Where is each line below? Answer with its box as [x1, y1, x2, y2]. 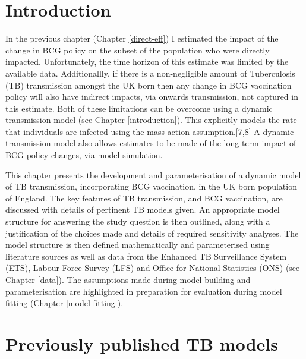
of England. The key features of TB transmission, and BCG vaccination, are [5, 191, 283, 204]
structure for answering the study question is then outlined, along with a [5, 215, 270, 228]
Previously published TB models [5, 331, 278, 355]
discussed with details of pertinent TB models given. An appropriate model [5, 203, 280, 216]
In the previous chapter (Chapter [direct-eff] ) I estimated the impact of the [5, 32, 279, 45]
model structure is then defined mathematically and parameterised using [5, 238, 270, 251]
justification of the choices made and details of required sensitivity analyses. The [5, 226, 299, 239]
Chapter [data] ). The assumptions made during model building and [5, 273, 251, 285]
